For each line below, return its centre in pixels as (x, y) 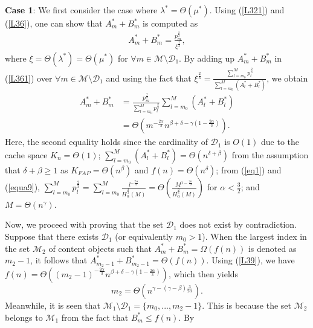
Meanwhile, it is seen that (53, 305)
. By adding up (207, 58)
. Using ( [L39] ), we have (250, 260)
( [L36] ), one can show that (54, 23)
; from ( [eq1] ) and (249, 169)
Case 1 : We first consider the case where (81, 10)
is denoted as (272, 248)
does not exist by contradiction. (238, 224)
